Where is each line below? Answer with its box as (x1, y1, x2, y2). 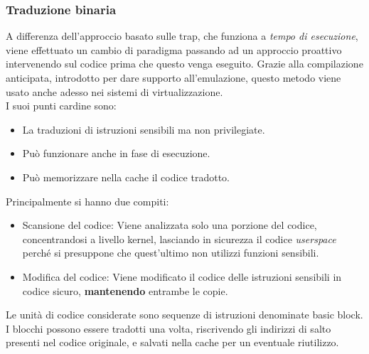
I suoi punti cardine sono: (6, 98, 117, 113)
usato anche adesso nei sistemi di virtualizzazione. (6, 84, 223, 99)
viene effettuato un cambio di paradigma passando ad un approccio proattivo (6, 42, 342, 57)
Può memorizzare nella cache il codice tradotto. (22, 169, 230, 184)
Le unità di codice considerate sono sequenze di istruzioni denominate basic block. (6, 307, 363, 322)
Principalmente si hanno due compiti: (6, 193, 169, 208)
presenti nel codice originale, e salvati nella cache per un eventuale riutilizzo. (6, 335, 339, 350)
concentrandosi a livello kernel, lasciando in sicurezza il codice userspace (22, 231, 336, 246)
